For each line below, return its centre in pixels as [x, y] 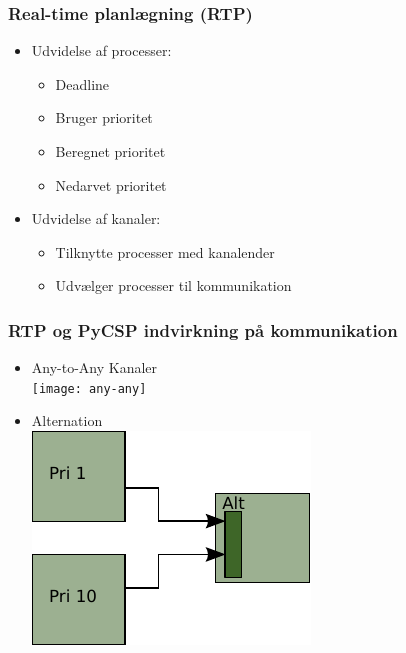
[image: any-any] [89, 388]
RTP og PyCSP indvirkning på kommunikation [203, 329]
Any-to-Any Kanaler [94, 367]
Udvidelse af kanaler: [96, 218]
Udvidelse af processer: [101, 50]
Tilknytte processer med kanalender [165, 251]
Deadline [82, 83]
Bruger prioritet [104, 117]
